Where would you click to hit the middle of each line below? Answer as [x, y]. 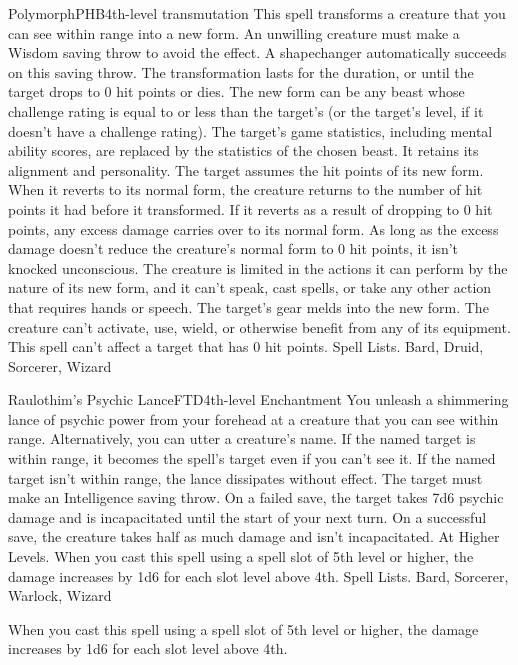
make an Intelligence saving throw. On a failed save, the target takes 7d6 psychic [256, 497]
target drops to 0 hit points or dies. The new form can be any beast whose [236, 91]
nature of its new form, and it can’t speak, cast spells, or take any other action [250, 287]
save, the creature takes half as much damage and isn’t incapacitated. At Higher [254, 536]
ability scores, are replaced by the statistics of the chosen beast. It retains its [243, 150]
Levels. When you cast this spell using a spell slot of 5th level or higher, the [241, 556]
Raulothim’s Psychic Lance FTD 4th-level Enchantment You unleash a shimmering [258, 399]
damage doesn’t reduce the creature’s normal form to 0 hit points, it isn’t [233, 248]
